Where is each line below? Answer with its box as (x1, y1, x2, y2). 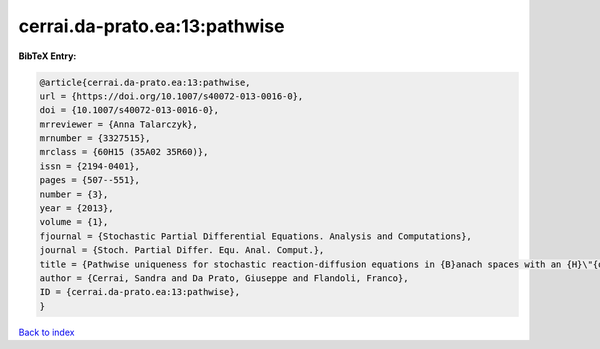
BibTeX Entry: (18, 50, 77, 62)
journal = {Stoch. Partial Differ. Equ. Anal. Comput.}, (39, 245, 325, 256)
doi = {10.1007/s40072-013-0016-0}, (39, 105, 220, 116)
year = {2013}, (39, 203, 114, 214)
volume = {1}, (39, 216, 109, 228)
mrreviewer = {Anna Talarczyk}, (39, 118, 199, 130)
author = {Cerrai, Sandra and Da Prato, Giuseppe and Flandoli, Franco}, (39, 273, 409, 284)
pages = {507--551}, (39, 175, 140, 186)
